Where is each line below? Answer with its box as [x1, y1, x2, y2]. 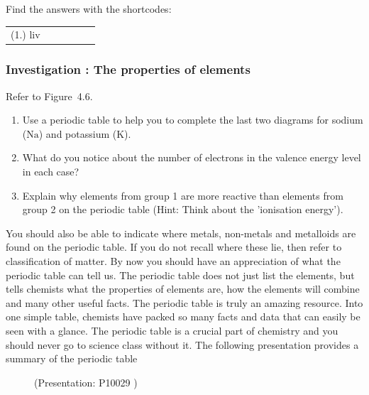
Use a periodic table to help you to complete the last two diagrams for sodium [22, 112, 363, 127]
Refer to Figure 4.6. [6, 88, 93, 103]
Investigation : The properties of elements [6, 60, 250, 78]
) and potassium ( [38, 126, 117, 141]
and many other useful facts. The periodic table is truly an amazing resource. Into [6, 295, 363, 310]
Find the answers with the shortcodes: [6, 1, 172, 16]
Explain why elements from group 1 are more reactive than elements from [22, 188, 343, 202]
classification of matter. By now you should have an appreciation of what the [6, 254, 341, 268]
